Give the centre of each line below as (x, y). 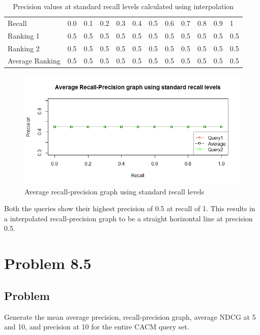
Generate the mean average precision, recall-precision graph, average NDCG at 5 (130, 316)
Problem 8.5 (48, 263)
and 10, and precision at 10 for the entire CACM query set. (97, 327)
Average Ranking (34, 61)
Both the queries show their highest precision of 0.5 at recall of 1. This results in (130, 208)
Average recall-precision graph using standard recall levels (114, 191)
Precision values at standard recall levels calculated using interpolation (123, 6)
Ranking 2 (24, 48)
